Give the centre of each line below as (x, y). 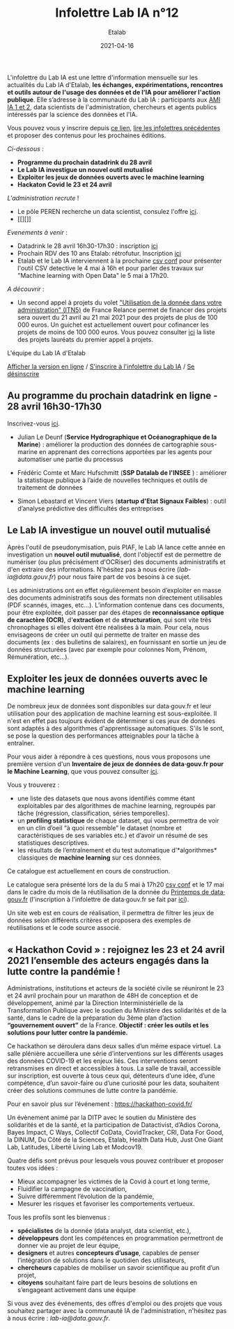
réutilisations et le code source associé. (64, 928)
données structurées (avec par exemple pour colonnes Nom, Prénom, (107, 649)
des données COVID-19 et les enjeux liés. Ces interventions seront (102, 1061)
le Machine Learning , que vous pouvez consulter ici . (83, 772)
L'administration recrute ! (43, 198)
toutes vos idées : (33, 1168)
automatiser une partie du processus (70, 459)
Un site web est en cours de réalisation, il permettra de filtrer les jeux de (111, 913)
